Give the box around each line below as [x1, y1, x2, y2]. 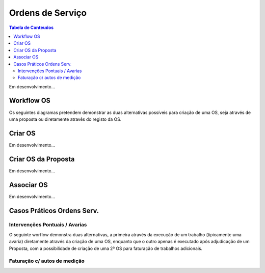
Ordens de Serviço [9, 7, 87, 18]
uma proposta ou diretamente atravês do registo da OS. [9, 116, 122, 122]
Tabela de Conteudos [9, 25, 54, 30]
